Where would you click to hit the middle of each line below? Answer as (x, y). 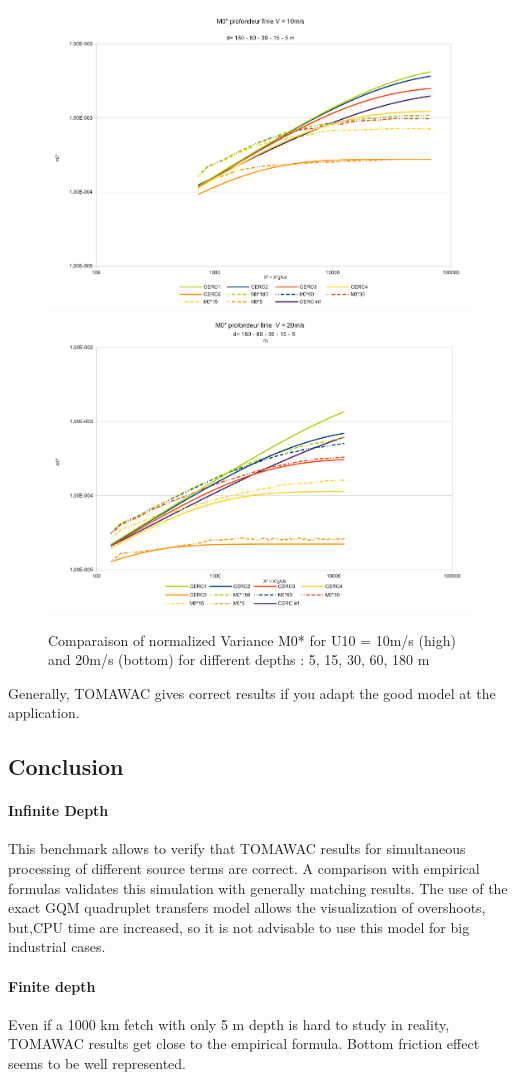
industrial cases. (57, 946)
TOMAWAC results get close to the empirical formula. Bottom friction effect (244, 1043)
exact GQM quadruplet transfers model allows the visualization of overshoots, (247, 907)
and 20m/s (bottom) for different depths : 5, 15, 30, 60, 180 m (239, 659)
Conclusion (66, 766)
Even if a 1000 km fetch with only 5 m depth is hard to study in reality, (229, 1023)
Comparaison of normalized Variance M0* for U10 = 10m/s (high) (252, 639)
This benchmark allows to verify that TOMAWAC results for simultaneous (237, 848)
